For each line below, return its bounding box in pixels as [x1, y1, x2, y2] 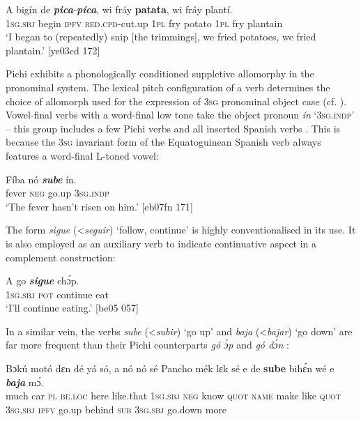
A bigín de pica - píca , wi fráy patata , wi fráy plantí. [6, 2, 233, 16]
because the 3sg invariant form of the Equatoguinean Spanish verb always [6, 135, 321, 149]
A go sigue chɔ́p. [6, 273, 79, 288]
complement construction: [6, 250, 116, 264]
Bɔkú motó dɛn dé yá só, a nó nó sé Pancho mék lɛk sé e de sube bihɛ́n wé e [6, 361, 335, 376]
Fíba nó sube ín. [6, 171, 77, 186]
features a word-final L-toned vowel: [6, 148, 159, 162]
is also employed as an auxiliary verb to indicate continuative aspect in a [6, 236, 317, 250]
